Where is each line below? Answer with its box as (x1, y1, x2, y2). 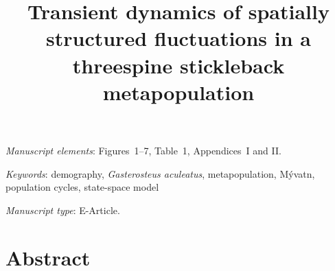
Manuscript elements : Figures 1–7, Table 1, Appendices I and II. (5, 143, 281, 157)
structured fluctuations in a (46, 24, 311, 52)
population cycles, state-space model (5, 180, 159, 194)
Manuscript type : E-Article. (5, 202, 120, 217)
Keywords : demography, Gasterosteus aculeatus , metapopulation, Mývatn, (5, 166, 315, 180)
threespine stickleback (72, 51, 285, 79)
